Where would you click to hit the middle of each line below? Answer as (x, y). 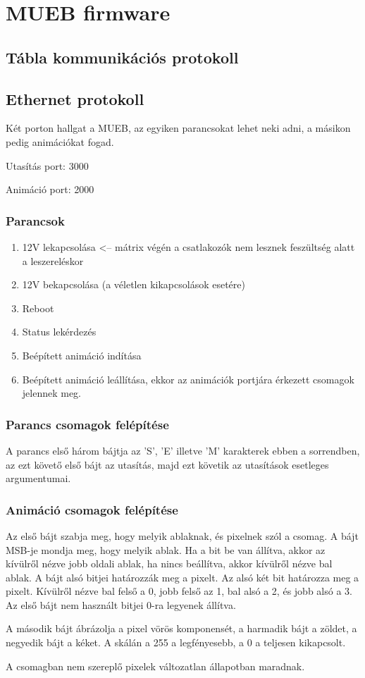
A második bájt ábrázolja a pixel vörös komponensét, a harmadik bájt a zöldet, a (181, 628)
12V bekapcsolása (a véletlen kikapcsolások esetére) (134, 284)
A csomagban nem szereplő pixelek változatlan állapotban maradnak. (155, 666)
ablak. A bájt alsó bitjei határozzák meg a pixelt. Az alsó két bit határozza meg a (182, 577)
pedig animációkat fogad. (60, 141)
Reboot (38, 308)
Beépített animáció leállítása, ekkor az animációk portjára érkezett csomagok (188, 379)
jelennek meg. (52, 393)
